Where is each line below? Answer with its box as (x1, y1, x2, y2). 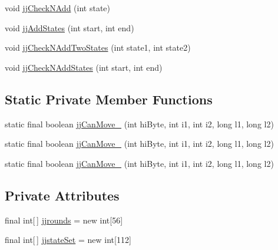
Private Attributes (5, 186, 120, 204)
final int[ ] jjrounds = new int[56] (5, 213, 123, 226)
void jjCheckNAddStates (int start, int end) (5, 61, 163, 73)
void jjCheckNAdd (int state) (5, 2, 110, 14)
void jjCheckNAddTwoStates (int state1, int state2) (5, 41, 191, 54)
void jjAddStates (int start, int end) (5, 21, 134, 34)
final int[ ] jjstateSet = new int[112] (5, 233, 131, 246)
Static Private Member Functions (5, 90, 213, 108)
